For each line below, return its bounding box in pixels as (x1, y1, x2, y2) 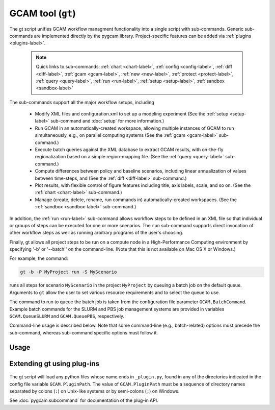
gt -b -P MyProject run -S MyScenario (20, 269, 117, 275)
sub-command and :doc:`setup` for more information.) (50, 118, 164, 124)
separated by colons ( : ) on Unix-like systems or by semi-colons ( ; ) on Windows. (9, 388, 180, 394)
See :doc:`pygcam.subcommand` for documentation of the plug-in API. (9, 397, 159, 403)
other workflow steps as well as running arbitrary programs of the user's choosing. (9, 230, 183, 236)
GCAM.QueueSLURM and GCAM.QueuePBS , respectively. (9, 313, 125, 319)
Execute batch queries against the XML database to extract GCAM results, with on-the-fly (35, 147, 224, 153)
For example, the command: (9, 255, 68, 261)
